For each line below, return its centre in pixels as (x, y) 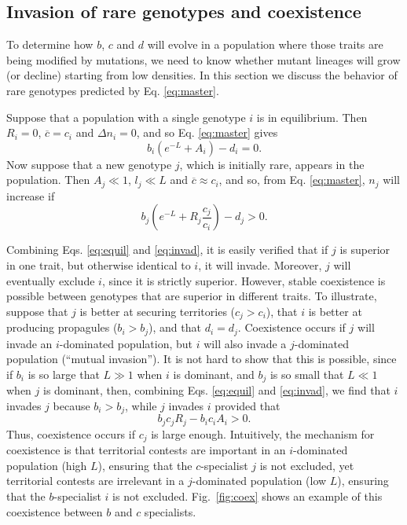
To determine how (50, 44)
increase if (31, 195)
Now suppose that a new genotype (89, 164)
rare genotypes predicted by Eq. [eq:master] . (113, 90)
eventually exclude (51, 280)
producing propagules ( (62, 327)
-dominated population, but (126, 343)
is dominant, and (214, 374)
